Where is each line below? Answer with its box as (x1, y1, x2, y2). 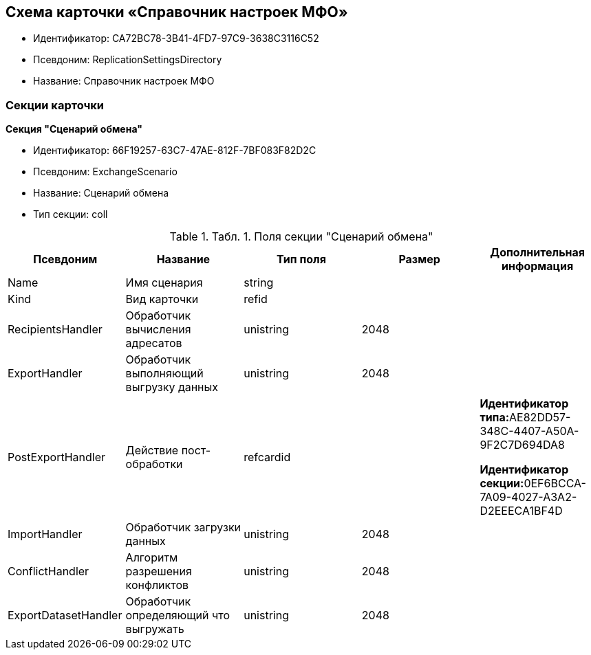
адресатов (125, 336, 182, 351)
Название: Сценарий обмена (33, 187, 169, 199)
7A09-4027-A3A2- (480, 490, 577, 504)
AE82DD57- (509, 410, 571, 425)
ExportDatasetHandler (8, 608, 122, 623)
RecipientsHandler (8, 322, 103, 337)
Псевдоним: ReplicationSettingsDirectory (33, 54, 222, 66)
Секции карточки (6, 98, 105, 112)
